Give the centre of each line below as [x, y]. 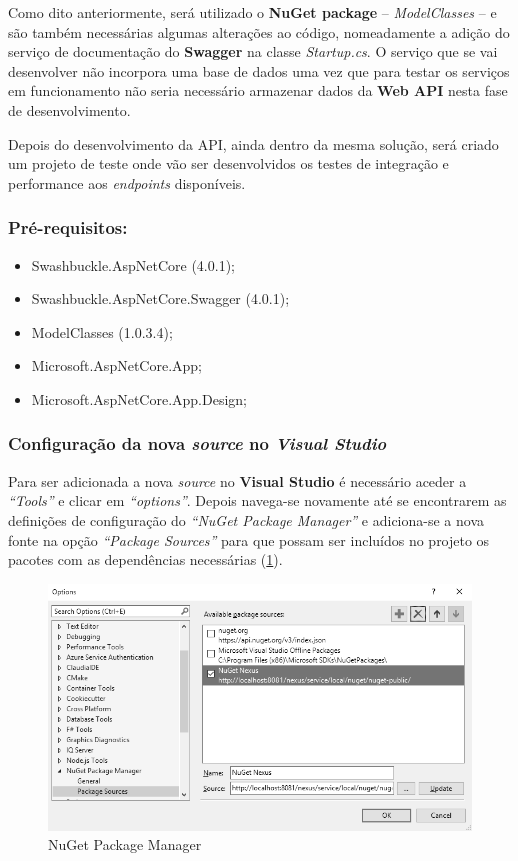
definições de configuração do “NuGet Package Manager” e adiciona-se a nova [246, 519]
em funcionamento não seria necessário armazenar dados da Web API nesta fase [258, 90]
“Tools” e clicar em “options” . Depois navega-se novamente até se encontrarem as [257, 500]
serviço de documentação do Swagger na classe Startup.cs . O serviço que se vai [253, 51]
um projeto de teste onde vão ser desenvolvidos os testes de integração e [228, 163]
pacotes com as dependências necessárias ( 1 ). [145, 559]
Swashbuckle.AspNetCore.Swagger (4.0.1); [160, 298]
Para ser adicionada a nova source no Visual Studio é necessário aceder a [237, 480]
